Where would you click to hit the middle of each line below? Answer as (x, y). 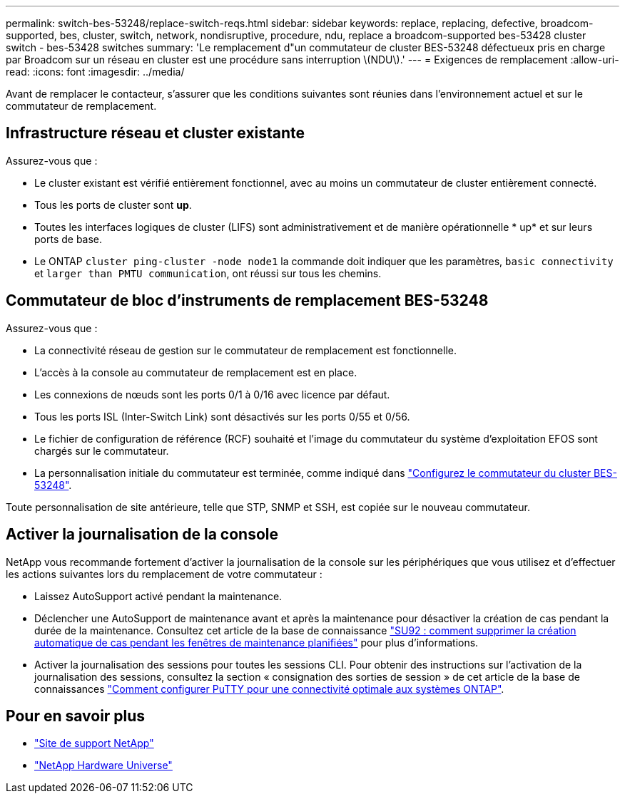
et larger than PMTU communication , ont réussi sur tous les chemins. (208, 273)
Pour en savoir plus (76, 716)
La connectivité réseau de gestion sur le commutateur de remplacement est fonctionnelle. (245, 350)
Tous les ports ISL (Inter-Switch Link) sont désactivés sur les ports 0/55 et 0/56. (222, 416)
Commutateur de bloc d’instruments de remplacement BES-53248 (247, 301)
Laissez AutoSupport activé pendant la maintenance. (158, 596)
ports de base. (68, 239)
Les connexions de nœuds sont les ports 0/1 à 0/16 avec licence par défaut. (212, 394)
